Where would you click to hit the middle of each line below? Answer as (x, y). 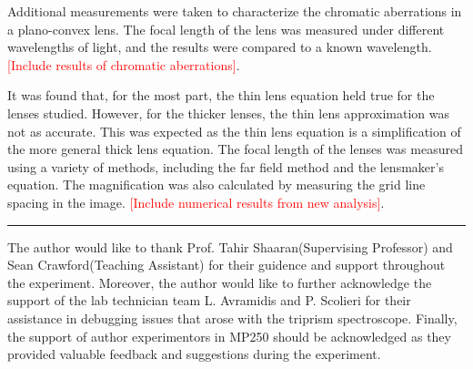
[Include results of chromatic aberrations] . (124, 64)
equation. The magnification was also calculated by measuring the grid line (216, 184)
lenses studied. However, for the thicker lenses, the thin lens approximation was (228, 113)
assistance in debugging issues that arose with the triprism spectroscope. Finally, (232, 318)
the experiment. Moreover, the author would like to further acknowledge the (220, 282)
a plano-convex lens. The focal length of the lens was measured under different (226, 29)
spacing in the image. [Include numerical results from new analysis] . (196, 202)
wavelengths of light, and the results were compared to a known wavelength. (220, 47)
